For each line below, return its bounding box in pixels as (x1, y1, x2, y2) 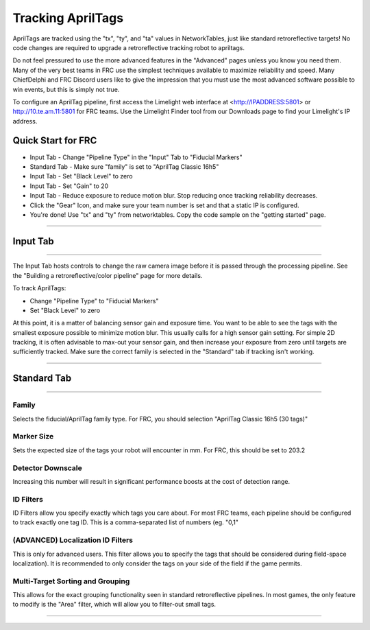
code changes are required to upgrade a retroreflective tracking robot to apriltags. (12, 43, 245, 51)
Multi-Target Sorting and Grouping (12, 576, 130, 586)
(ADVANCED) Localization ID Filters (12, 535, 134, 545)
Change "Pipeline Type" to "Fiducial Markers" (29, 296, 159, 305)
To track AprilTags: (12, 284, 66, 292)
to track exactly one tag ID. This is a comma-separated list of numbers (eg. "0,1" (12, 518, 239, 526)
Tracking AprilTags (12, 10, 123, 25)
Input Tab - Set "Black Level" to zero (29, 172, 133, 180)
